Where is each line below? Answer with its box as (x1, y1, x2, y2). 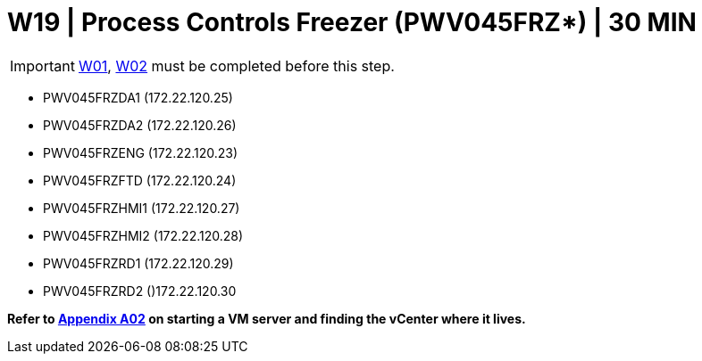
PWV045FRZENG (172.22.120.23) (43, 144, 238, 160)
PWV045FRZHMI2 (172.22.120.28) (43, 227, 244, 243)
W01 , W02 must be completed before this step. (78, 56, 395, 75)
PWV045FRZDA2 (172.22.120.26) (43, 117, 237, 133)
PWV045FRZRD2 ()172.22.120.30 (43, 283, 237, 299)
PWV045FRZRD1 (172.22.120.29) (43, 255, 234, 271)
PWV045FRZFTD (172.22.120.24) (43, 172, 237, 188)
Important (10, 56, 75, 75)
